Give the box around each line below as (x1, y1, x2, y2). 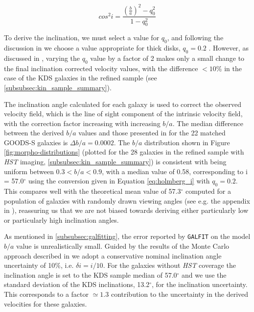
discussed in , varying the (4, 52, 80, 63)
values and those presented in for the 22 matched (78, 128, 226, 138)
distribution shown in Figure (144, 137, 230, 147)
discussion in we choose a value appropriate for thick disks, (4, 43, 181, 53)
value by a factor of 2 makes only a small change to (90, 52, 245, 63)
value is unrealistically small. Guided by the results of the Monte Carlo (16, 241, 230, 251)
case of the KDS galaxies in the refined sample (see (4, 73, 157, 83)
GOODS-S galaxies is (4, 137, 68, 147)
